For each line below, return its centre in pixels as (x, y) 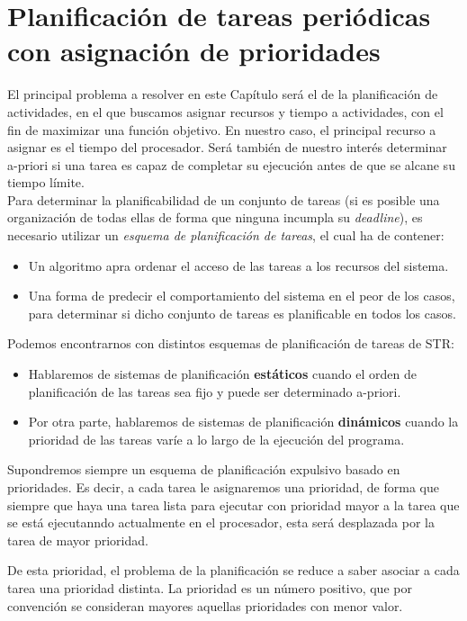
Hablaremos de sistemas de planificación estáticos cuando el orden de (222, 374)
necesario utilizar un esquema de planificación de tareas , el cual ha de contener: (226, 235)
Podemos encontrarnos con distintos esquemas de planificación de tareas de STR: (231, 343)
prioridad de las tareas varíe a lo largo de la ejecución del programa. (216, 439)
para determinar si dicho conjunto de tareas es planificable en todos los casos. (242, 313)
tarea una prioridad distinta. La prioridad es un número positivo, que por (210, 587)
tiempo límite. (46, 182)
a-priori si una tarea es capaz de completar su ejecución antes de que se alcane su (231, 164)
